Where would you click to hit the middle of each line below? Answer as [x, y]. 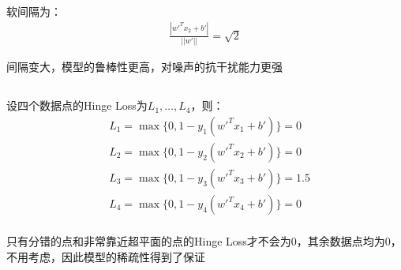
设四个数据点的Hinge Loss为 [77, 105]
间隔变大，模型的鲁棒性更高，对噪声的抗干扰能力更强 [144, 67]
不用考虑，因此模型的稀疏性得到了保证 [106, 256]
